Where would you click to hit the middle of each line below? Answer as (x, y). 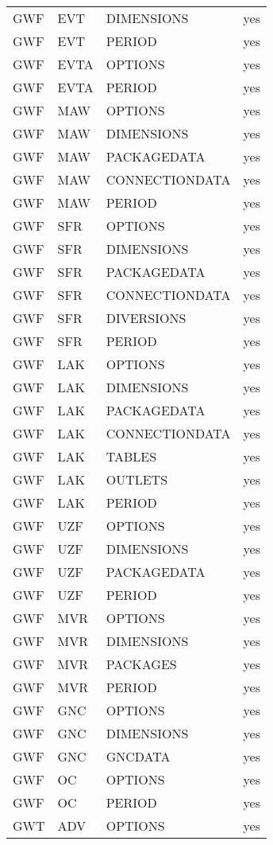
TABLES (131, 456)
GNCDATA (138, 756)
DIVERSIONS (146, 318)
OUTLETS (137, 479)
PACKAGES (141, 664)
